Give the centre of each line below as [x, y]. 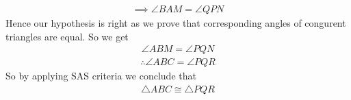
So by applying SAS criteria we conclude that [101, 76]
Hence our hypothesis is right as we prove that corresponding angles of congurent [176, 23]
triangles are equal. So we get [67, 36]
